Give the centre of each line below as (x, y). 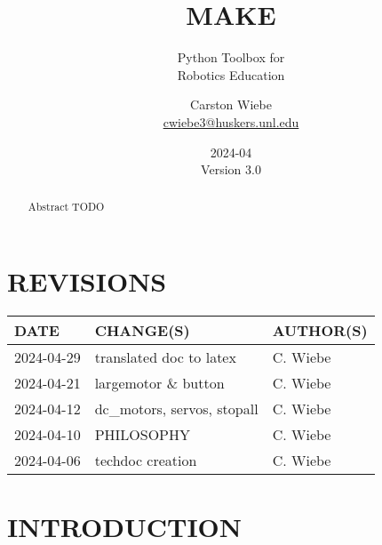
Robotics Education (231, 74)
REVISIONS (87, 281)
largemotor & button (159, 383)
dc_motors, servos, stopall (176, 409)
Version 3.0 (231, 169)
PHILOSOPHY (143, 435)
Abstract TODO (66, 207)
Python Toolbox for (231, 57)
